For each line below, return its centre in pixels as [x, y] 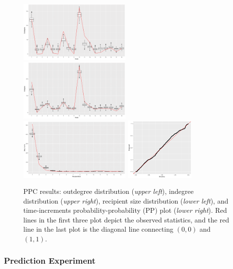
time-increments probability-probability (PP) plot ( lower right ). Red [125, 210]
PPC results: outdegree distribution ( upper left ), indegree [108, 191]
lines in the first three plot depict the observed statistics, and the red [126, 219]
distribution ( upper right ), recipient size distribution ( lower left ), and [126, 200]
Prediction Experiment [50, 260]
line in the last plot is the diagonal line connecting [99, 229]
